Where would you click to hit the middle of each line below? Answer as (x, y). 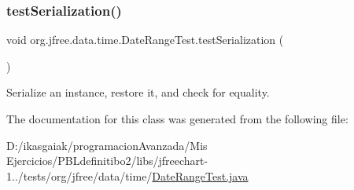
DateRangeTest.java (200, 175)
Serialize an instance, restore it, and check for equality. (138, 92)
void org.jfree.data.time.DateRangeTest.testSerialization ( (145, 40)
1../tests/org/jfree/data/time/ (79, 175)
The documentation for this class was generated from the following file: (177, 119)
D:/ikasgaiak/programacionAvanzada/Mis (107, 145)
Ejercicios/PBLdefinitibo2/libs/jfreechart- (107, 161)
